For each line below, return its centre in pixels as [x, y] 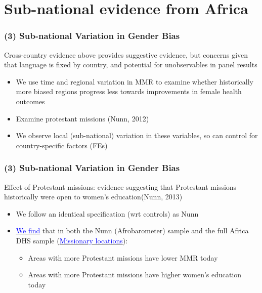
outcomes [30, 101]
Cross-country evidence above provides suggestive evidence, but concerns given [126, 54]
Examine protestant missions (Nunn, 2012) [82, 118]
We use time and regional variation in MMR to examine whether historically [135, 81]
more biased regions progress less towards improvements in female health [129, 91]
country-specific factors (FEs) [62, 145]
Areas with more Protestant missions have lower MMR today [123, 257]
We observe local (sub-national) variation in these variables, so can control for [137, 135]
